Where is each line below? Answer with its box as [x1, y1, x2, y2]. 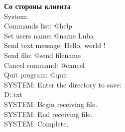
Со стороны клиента [4, 1, 71, 11]
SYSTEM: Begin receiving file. [4, 98, 98, 109]
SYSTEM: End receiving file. [4, 108, 93, 119]
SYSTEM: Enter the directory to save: [4, 79, 122, 89]
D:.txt [4, 89, 22, 99]
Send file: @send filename [4, 49, 81, 60]
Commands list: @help [4, 20, 73, 31]
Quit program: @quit [4, 69, 68, 80]
